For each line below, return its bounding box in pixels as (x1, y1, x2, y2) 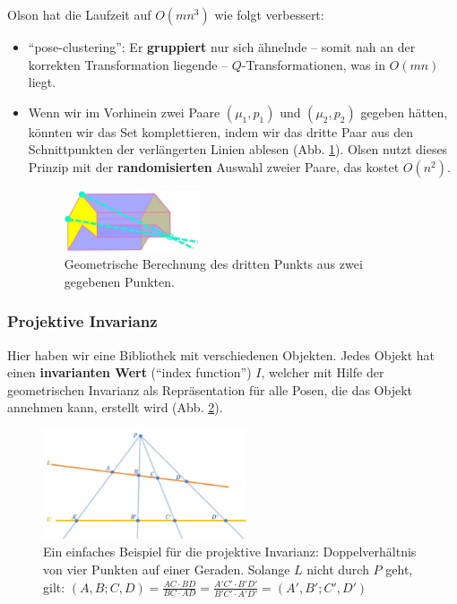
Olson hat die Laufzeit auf (7, 5, 151, 23)
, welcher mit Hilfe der (261, 363, 384, 382)
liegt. (28, 73, 56, 91)
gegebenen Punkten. (64, 272, 175, 290)
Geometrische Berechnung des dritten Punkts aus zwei (64, 255, 363, 273)
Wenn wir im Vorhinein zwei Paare (28, 102, 220, 121)
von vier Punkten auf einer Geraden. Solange (43, 560, 290, 579)
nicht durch (306, 560, 369, 579)
